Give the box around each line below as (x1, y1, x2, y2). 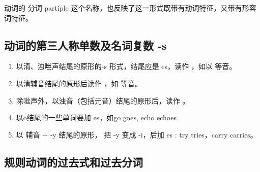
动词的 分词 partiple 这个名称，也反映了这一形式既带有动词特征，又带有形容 (4, 3, 256, 13)
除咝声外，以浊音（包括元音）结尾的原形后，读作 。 (16, 95, 190, 106)
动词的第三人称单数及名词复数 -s (4, 37, 167, 53)
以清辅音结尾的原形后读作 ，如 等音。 (16, 78, 142, 88)
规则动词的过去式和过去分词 (4, 154, 143, 169)
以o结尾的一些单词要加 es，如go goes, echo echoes (16, 112, 177, 123)
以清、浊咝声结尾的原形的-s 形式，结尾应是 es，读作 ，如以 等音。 (16, 61, 237, 72)
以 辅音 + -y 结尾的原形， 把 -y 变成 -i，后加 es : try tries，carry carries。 (16, 129, 257, 140)
